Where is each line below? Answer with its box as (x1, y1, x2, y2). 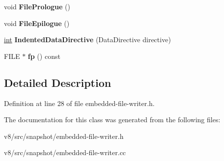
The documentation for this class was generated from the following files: (4, 114, 221, 125)
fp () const (28, 51, 60, 61)
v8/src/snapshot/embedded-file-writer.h (4, 131, 124, 141)
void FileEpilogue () (4, 18, 70, 28)
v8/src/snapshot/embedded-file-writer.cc (4, 147, 126, 158)
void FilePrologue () (4, 1, 70, 11)
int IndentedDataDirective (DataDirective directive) (4, 34, 171, 45)
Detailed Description (4, 75, 112, 90)
